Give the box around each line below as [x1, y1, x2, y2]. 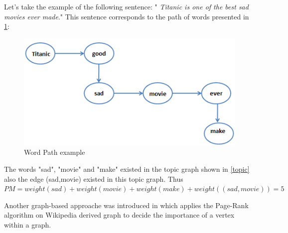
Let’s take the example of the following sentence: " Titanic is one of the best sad [4, 1, 249, 11]
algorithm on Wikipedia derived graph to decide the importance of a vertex [4, 210, 235, 220]
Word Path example [24, 147, 85, 157]
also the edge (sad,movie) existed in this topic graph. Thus [4, 173, 183, 184]
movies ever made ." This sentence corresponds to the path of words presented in [4, 11, 249, 21]
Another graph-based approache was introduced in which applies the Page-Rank [4, 200, 249, 210]
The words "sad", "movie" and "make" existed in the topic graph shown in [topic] [4, 164, 250, 174]
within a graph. [4, 220, 51, 230]
